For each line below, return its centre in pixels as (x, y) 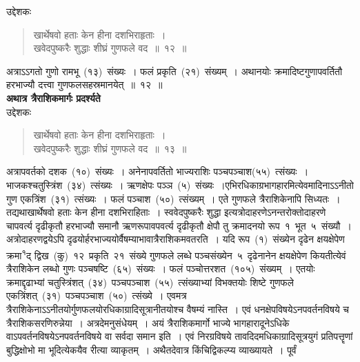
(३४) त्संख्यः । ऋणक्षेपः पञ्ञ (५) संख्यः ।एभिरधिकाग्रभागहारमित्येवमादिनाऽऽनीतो (210, 184)
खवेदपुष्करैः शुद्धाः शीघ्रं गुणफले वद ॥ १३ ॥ (110, 148)
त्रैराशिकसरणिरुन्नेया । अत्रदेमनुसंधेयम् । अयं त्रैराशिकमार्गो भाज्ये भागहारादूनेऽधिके (148, 322)
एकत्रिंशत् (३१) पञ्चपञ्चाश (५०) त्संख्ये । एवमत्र (97, 295)
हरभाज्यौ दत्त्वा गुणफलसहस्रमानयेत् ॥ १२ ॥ (84, 84)
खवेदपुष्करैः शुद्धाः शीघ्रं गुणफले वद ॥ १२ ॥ (110, 48)
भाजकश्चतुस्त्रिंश (34, 184)
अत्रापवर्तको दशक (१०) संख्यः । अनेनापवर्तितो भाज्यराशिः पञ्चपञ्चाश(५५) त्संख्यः (152, 171)
